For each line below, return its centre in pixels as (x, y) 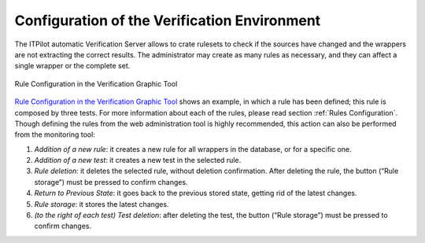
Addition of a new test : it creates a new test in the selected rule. (138, 160)
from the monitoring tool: (55, 134)
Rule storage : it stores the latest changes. (102, 204)
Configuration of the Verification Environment (168, 20)
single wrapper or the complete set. (72, 66)
